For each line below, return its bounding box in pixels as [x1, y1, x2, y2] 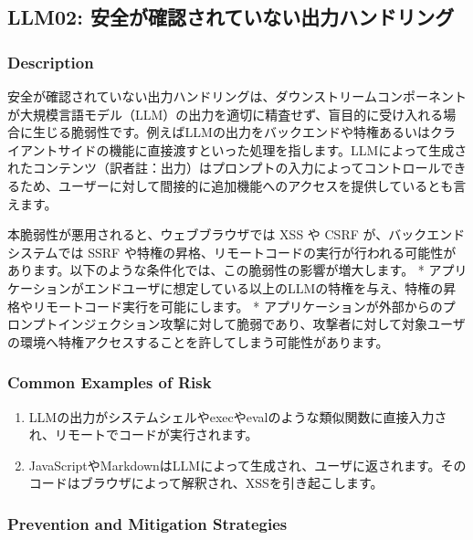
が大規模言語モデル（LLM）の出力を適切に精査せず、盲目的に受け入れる [7, 104, 444, 123]
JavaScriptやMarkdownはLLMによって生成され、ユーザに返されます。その [28, 455, 467, 474]
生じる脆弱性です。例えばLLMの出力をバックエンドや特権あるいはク [32, 122, 443, 142]
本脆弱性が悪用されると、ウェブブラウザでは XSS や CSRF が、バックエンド [7, 225, 466, 244]
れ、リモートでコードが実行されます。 [28, 425, 258, 444]
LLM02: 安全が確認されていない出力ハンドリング [7, 3, 455, 31]
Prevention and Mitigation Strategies [7, 512, 288, 535]
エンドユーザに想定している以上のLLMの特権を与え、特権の [83, 278, 444, 297]
